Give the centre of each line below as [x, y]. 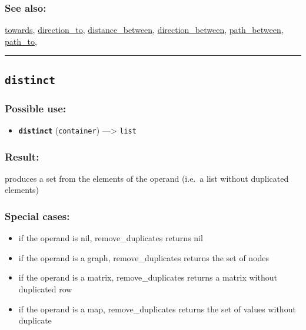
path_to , [21, 41]
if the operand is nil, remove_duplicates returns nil [111, 238]
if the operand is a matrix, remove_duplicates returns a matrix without [148, 277]
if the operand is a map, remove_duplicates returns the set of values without [157, 309]
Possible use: [36, 108]
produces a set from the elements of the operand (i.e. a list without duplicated [147, 178]
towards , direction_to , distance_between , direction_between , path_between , [144, 30]
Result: [22, 156]
